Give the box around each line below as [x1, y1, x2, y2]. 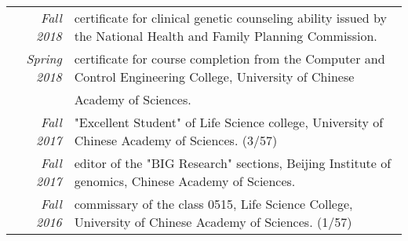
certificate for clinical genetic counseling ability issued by [74, 9, 387, 27]
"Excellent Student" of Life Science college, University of [74, 113, 384, 131]
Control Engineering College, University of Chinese [74, 68, 355, 86]
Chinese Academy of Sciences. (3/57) [74, 131, 278, 149]
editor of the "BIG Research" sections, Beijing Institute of [74, 154, 392, 172]
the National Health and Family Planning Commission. [74, 27, 377, 45]
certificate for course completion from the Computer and [74, 49, 385, 68]
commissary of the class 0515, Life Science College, [74, 195, 353, 213]
